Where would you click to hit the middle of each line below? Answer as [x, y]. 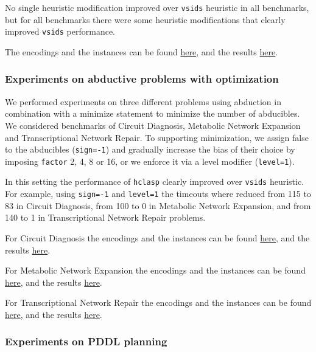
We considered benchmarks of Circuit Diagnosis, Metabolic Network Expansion [153, 125]
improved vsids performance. [60, 31]
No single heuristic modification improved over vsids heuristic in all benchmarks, [157, 7]
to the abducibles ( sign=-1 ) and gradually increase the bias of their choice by [150, 149]
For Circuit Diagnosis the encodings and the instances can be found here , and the [157, 237]
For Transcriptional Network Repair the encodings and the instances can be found [158, 302]
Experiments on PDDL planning [86, 341]
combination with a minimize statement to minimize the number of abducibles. [153, 113]
